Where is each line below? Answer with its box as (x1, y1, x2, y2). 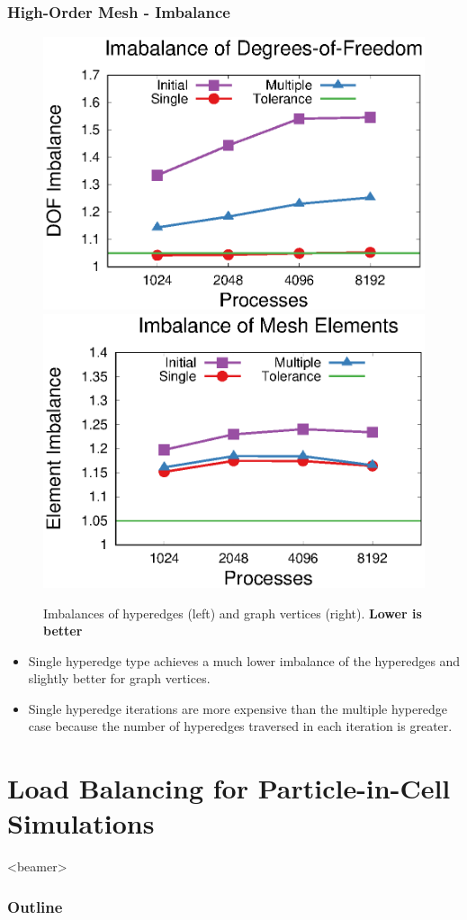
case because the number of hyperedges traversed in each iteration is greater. (28, 717, 453, 735)
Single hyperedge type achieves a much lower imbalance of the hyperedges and (28, 651, 461, 670)
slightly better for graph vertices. (28, 669, 211, 688)
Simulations (7, 805, 155, 842)
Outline (7, 895, 63, 917)
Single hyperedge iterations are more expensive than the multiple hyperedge (28, 699, 447, 717)
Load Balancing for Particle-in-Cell (7, 770, 451, 807)
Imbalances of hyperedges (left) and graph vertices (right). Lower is (43, 603, 422, 622)
